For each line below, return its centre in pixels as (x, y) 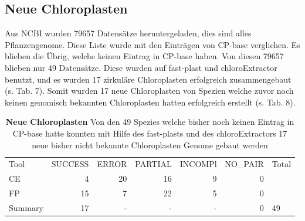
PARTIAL (153, 164)
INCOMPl (198, 164)
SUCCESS (70, 164)
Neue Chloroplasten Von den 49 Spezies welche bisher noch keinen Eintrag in (150, 122)
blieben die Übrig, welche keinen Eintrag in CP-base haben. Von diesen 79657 (144, 56)
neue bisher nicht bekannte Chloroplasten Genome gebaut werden (150, 144)
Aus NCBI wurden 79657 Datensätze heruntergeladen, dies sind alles (128, 33)
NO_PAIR (244, 164)
